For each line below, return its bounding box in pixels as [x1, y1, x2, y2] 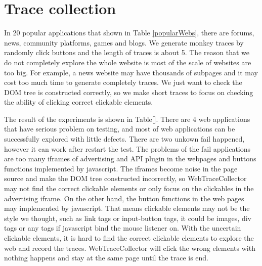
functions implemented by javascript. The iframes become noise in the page [4, 163, 238, 173]
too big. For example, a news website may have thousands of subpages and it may [4, 67, 258, 77]
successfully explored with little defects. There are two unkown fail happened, [4, 134, 245, 144]
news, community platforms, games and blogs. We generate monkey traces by [4, 37, 244, 48]
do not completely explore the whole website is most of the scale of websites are [4, 57, 251, 67]
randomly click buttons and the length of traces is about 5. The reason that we [4, 47, 249, 58]
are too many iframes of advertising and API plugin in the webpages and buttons [4, 153, 256, 164]
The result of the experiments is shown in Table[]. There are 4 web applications [4, 113, 250, 124]
